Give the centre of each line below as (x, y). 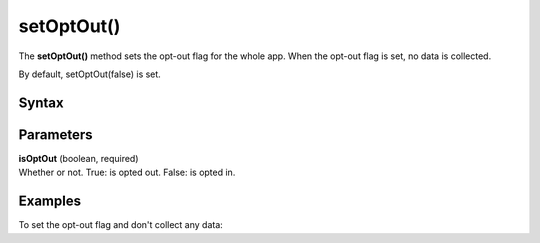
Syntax (41, 102)
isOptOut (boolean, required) (78, 158)
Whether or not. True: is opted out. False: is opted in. (127, 172)
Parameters (55, 134)
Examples (50, 201)
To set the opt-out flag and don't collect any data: (121, 225)
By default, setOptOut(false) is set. (90, 74)
